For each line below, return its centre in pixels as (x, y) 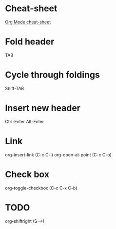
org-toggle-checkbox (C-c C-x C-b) (41, 188)
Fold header (30, 42)
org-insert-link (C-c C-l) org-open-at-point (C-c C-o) (58, 154)
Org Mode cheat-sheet (28, 22)
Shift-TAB (15, 88)
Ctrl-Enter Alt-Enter (25, 121)
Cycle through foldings (52, 75)
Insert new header (43, 108)
